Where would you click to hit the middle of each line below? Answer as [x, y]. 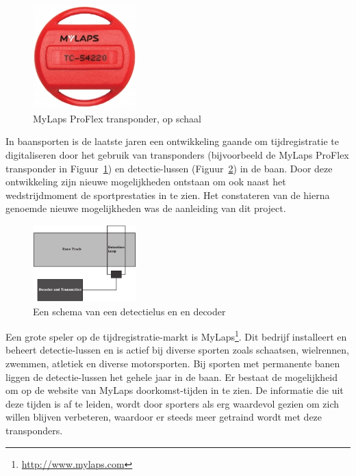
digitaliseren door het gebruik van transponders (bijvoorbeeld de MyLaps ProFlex [177, 154]
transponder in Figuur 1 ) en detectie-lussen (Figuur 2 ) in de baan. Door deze [169, 168]
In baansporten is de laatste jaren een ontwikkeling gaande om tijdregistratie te [172, 141]
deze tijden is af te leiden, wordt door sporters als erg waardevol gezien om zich [172, 403]
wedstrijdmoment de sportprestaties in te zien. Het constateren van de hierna [168, 195]
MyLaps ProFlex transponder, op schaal [117, 118]
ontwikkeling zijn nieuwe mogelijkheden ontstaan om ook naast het [146, 182]
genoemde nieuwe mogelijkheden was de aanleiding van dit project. [146, 208]
